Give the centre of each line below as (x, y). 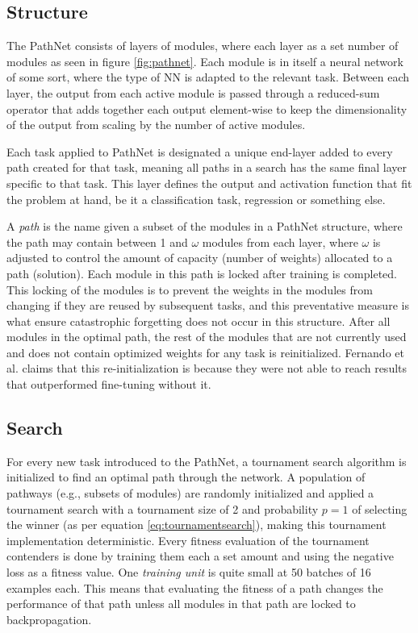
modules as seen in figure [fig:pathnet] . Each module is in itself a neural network (205, 61)
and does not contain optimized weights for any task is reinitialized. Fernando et (205, 352)
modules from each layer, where (280, 242)
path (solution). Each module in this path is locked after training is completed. (202, 273)
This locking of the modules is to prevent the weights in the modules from (190, 289)
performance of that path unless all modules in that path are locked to (181, 604)
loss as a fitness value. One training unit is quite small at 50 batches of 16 (189, 572)
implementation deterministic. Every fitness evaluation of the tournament (188, 540)
